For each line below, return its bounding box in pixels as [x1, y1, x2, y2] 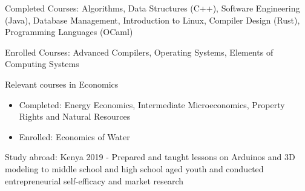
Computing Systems [5, 57, 79, 70]
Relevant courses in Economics [5, 77, 119, 90]
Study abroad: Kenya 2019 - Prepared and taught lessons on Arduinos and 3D [5, 151, 295, 163]
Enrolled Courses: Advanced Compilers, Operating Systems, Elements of [5, 45, 274, 58]
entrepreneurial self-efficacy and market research [5, 174, 184, 187]
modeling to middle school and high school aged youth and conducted [5, 162, 264, 175]
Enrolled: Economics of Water [19, 130, 130, 143]
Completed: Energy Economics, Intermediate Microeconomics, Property [19, 98, 285, 111]
